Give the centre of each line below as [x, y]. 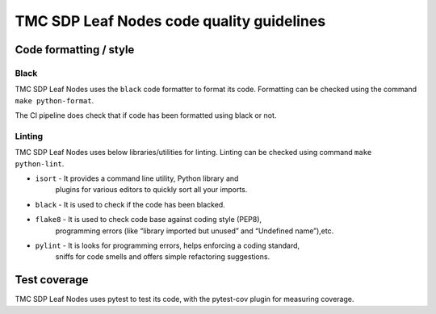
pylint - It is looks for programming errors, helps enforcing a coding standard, [168, 245]
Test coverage [52, 280]
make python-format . [55, 100]
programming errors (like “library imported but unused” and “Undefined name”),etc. [195, 231]
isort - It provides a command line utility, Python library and [137, 178]
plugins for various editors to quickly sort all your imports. [151, 190]
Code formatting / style [75, 50]
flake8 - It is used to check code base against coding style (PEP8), [149, 220]
